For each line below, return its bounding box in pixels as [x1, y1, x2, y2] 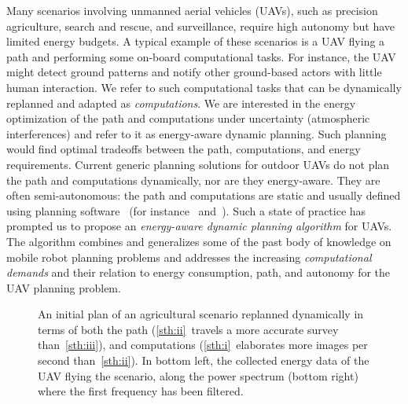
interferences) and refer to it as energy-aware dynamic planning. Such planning [6, 125, 387, 141]
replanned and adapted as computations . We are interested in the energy [6, 94, 356, 111]
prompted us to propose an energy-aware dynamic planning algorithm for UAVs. [6, 218, 392, 234]
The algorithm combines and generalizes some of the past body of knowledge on [6, 233, 391, 249]
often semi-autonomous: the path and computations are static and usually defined [6, 187, 401, 204]
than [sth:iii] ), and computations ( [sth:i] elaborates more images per [38, 336, 368, 353]
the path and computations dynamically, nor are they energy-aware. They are [6, 171, 380, 188]
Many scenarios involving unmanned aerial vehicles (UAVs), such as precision [6, 2, 378, 18]
